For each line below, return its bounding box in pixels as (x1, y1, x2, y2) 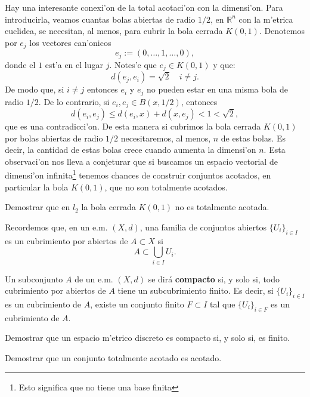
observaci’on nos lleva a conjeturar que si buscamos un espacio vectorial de (5, 155, 278, 167)
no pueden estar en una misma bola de (146, 83, 288, 96)
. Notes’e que (109, 58, 157, 70)
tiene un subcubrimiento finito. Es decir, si (117, 284, 274, 297)
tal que (210, 297, 235, 310)
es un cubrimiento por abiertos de (5, 234, 128, 247)
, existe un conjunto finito (90, 297, 184, 310)
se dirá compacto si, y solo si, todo (148, 272, 280, 285)
